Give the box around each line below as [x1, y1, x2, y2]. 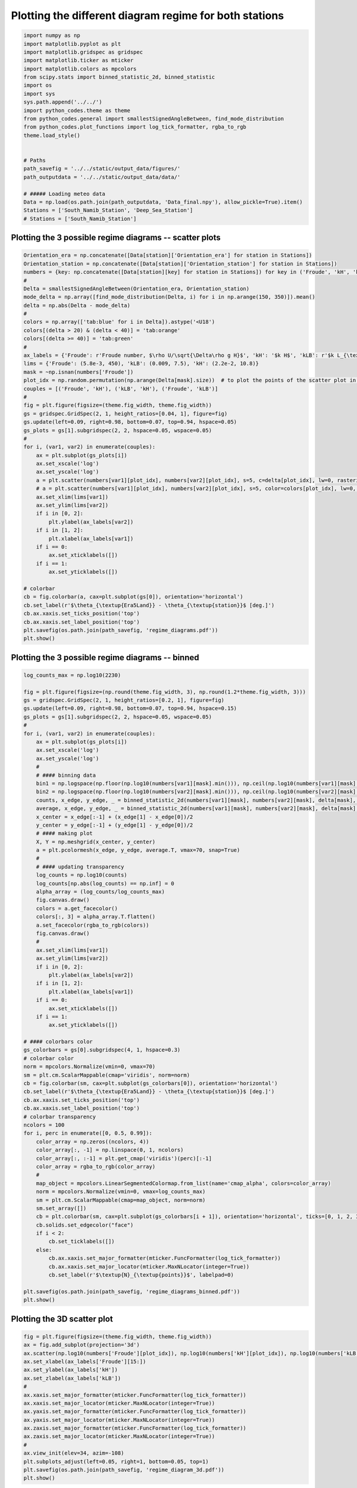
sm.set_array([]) [36, 1205, 87, 1211]
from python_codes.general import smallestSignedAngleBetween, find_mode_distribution [23, 115, 284, 122]
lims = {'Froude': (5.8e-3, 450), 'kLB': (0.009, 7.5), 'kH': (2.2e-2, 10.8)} [23, 360, 259, 367]
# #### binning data [36, 771, 96, 779]
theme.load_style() [23, 132, 80, 139]
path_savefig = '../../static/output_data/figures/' [23, 165, 181, 172]
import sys [23, 90, 55, 97]
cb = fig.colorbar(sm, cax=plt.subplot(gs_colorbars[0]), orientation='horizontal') [23, 1080, 278, 1087]
